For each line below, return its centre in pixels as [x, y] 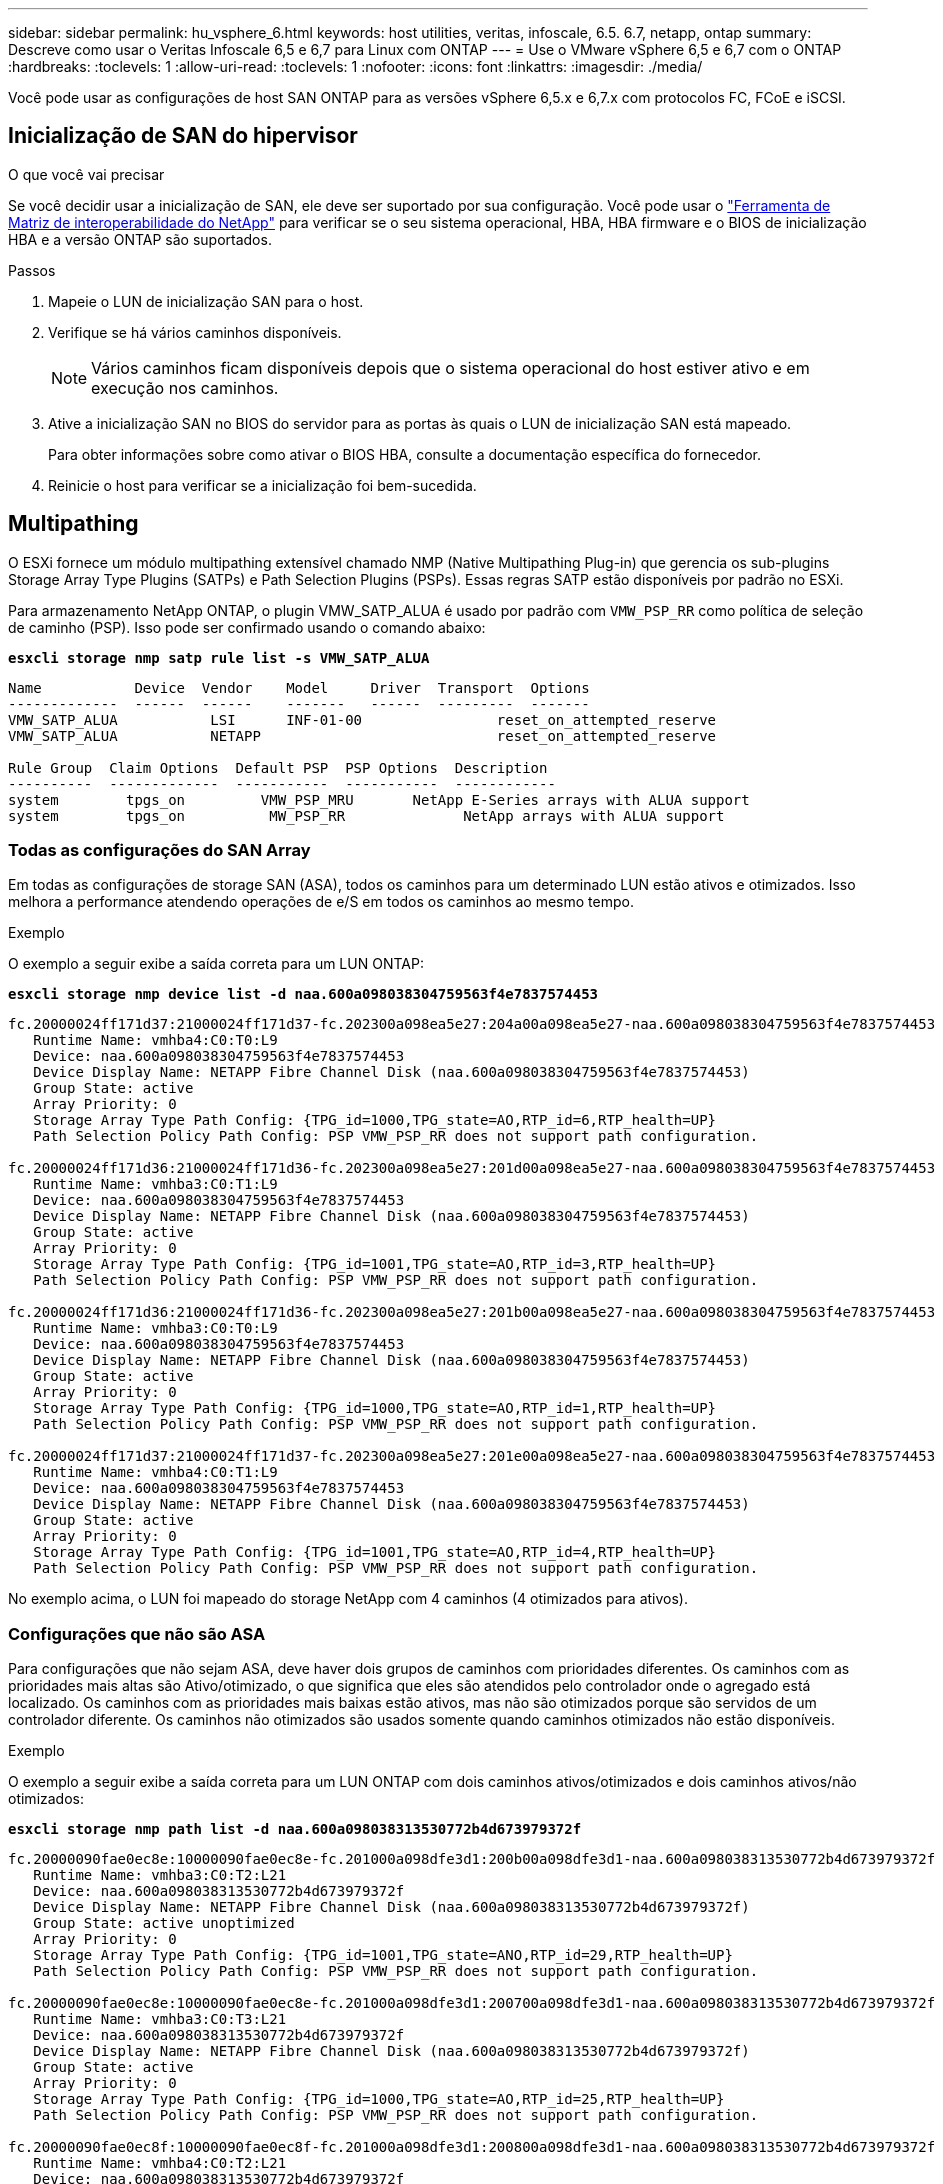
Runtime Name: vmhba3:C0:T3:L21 [160, 2019]
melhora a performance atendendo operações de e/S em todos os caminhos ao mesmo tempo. [321, 902]
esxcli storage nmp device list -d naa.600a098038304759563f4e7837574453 [303, 994]
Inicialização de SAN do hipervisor [183, 136]
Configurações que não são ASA [137, 1633]
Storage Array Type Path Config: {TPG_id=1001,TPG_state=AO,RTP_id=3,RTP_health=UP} [375, 1264]
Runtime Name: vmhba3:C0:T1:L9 [155, 1184]
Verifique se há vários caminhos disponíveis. [195, 332]
